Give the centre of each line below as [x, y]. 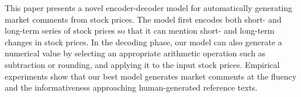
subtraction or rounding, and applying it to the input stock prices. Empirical [142, 64]
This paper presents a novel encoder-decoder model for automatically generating [149, 8]
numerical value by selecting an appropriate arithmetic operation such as [135, 53]
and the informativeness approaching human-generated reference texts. [131, 87]
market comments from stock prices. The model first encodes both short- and [143, 19]
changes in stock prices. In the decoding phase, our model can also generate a [143, 42]
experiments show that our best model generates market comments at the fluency [151, 76]
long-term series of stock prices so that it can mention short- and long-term [140, 30]
